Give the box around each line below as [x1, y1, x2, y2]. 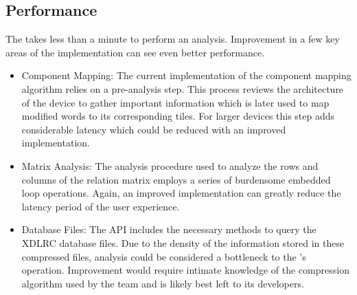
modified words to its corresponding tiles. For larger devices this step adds [21, 109, 335, 123]
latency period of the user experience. [21, 199, 180, 213]
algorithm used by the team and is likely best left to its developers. [21, 276, 304, 290]
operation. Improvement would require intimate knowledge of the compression [21, 263, 349, 277]
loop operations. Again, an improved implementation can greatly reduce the [21, 186, 341, 200]
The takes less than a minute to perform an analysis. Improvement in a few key [5, 32, 340, 46]
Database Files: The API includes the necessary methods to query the [21, 222, 316, 237]
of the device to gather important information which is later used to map [21, 95, 330, 109]
